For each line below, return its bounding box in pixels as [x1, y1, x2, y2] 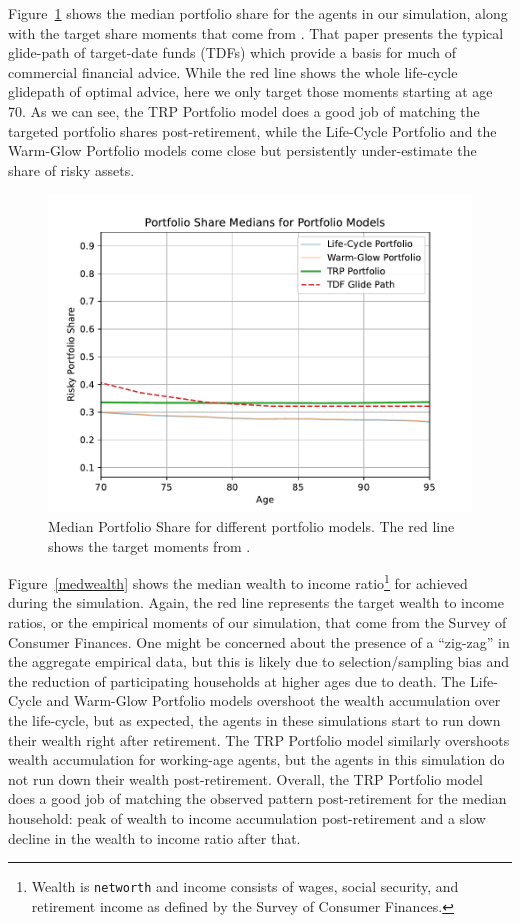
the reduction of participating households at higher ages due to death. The [8, 670, 466, 691]
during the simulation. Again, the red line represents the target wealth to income [8, 592, 504, 613]
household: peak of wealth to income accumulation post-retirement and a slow [8, 807, 486, 828]
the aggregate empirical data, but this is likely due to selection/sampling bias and [8, 651, 509, 672]
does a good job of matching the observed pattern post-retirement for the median [8, 788, 507, 809]
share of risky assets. [8, 159, 135, 180]
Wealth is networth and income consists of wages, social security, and [31, 876, 459, 897]
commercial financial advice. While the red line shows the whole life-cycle [8, 61, 458, 82]
